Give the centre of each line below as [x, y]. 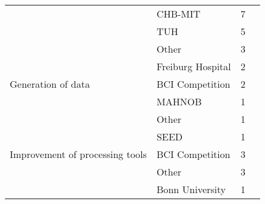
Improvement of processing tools [79, 154]
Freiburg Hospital [194, 66]
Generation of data [50, 84]
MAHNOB [179, 101]
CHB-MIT [179, 14]
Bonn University [191, 189]
